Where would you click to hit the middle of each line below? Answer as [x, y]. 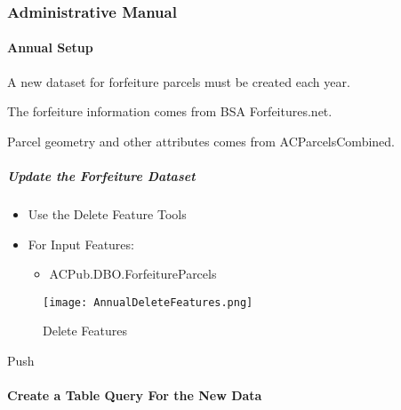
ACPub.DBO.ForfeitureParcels [133, 274]
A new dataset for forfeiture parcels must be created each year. [179, 81]
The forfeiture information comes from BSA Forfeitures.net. [170, 111]
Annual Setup [50, 47]
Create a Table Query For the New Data [135, 395]
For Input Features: [81, 244]
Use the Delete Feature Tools [107, 213]
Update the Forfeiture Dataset [101, 176]
